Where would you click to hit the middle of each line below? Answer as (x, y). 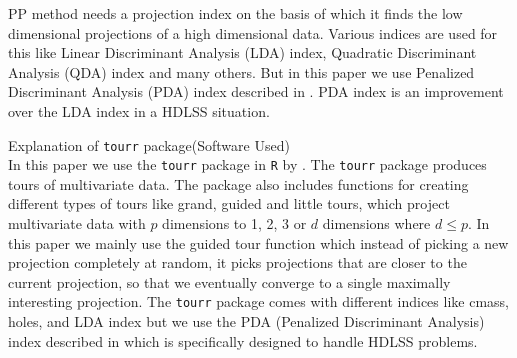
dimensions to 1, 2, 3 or (234, 223)
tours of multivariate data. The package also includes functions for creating (238, 183)
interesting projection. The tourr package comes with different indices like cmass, (258, 301)
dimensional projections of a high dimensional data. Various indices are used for (253, 32)
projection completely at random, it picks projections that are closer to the (237, 262)
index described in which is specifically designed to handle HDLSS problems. (243, 340)
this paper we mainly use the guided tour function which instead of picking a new (258, 242)
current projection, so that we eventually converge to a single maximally (229, 281)
